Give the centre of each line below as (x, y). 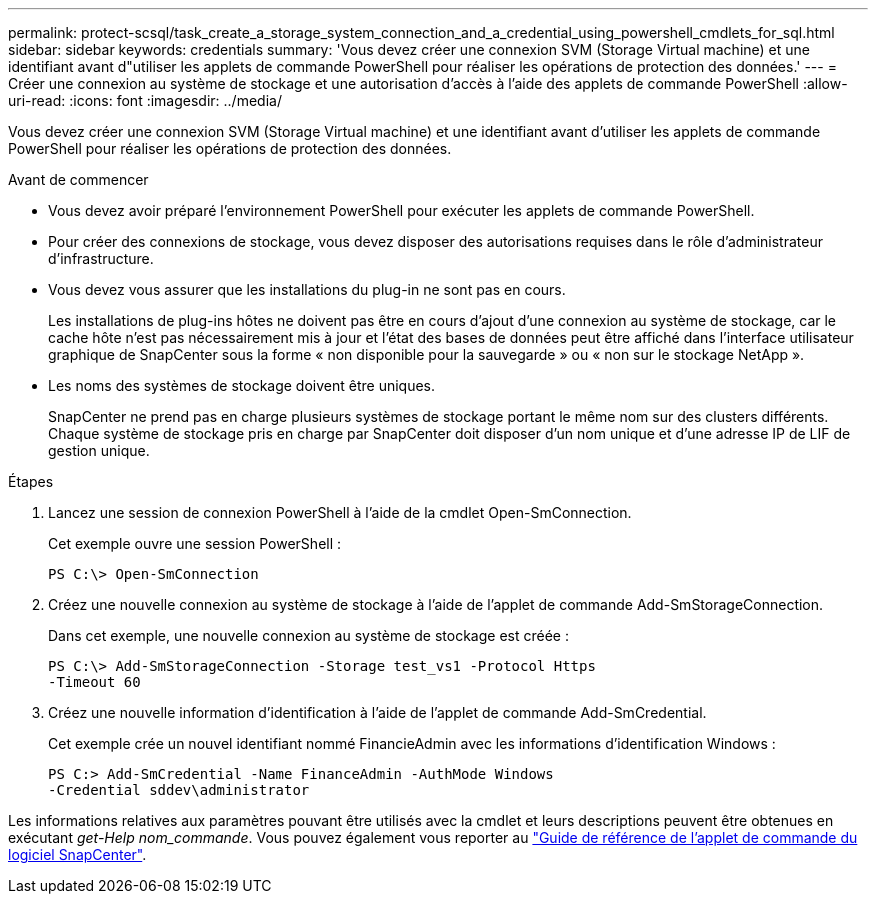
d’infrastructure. (101, 258)
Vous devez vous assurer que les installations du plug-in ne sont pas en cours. (307, 289)
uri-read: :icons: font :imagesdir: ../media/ (145, 100)
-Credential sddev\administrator (179, 790)
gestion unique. (99, 450)
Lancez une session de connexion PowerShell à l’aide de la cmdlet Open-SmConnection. (340, 512)
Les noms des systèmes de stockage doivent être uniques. (242, 385)
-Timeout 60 (94, 682)
